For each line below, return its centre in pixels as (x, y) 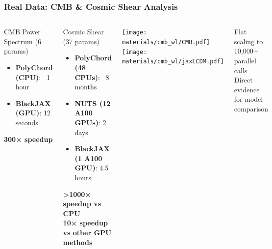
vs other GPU (87, 232)
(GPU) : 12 (33, 113)
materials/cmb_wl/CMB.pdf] (166, 42)
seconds (27, 122)
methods (78, 242)
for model (248, 99)
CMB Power (22, 32)
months (86, 87)
